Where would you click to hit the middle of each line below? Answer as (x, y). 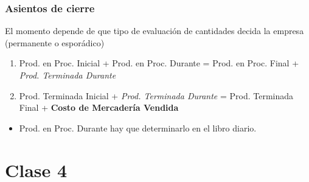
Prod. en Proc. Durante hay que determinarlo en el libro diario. (138, 128)
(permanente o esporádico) (55, 42)
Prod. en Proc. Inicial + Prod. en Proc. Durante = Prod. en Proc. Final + (159, 63)
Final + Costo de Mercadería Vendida (99, 107)
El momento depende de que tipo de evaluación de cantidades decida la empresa (154, 31)
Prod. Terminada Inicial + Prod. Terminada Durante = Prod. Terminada (156, 95)
